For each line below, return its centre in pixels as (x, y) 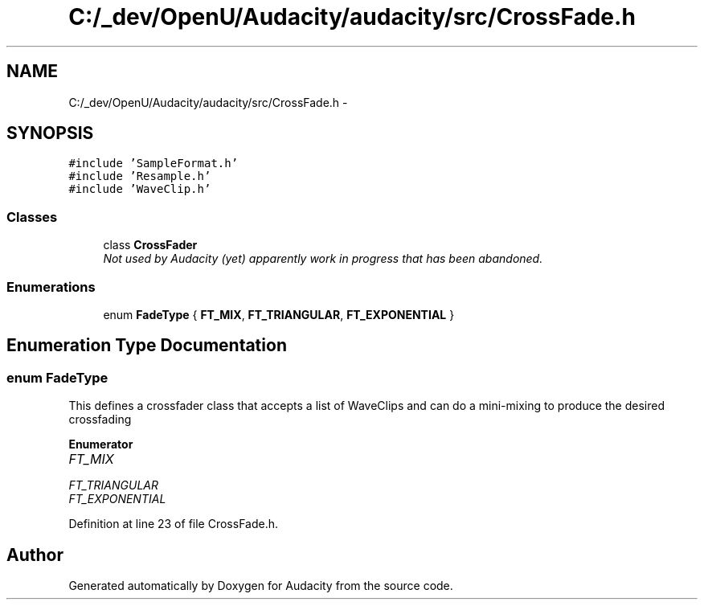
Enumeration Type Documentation (147, 346)
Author (35, 555)
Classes (32, 217)
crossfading (100, 420)
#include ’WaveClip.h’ (140, 189)
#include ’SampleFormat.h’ (153, 164)
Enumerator (101, 444)
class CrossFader (150, 245)
